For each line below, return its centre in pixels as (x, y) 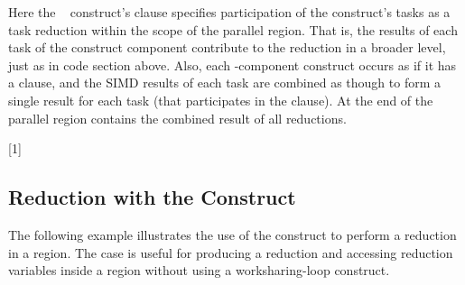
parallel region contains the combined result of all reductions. (177, 118)
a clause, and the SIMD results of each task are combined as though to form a (224, 83)
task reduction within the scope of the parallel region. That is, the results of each (233, 29)
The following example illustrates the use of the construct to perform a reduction (232, 234)
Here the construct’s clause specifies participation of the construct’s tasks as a (229, 12)
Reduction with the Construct (152, 197)
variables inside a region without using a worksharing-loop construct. (199, 270)
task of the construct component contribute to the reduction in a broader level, (227, 47)
